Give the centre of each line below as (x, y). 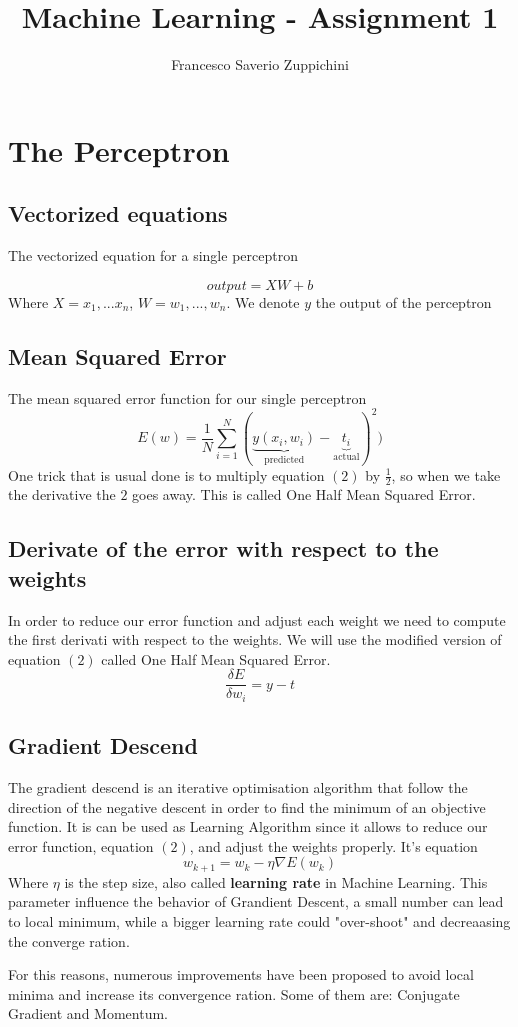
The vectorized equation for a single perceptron (153, 255)
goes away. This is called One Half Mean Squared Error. (304, 494)
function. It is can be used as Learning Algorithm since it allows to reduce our (248, 826)
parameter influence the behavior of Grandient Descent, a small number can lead (256, 901)
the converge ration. (69, 940)
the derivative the (62, 494)
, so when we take (446, 474)
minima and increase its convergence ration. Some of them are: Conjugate (234, 993)
